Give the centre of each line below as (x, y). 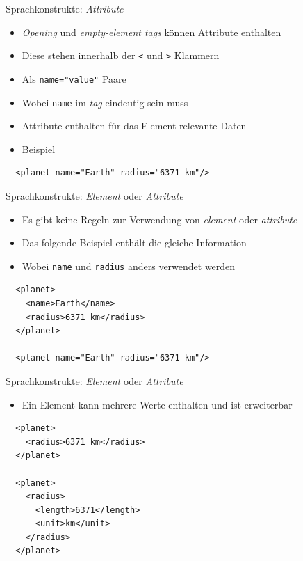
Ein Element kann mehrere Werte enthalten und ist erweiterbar (157, 404)
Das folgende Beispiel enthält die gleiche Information (134, 243)
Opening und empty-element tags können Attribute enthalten (151, 32)
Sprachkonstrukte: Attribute (65, 8)
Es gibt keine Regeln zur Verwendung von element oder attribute (159, 219)
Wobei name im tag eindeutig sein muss (105, 102)
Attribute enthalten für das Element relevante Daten (134, 126)
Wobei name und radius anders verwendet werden (129, 266)
